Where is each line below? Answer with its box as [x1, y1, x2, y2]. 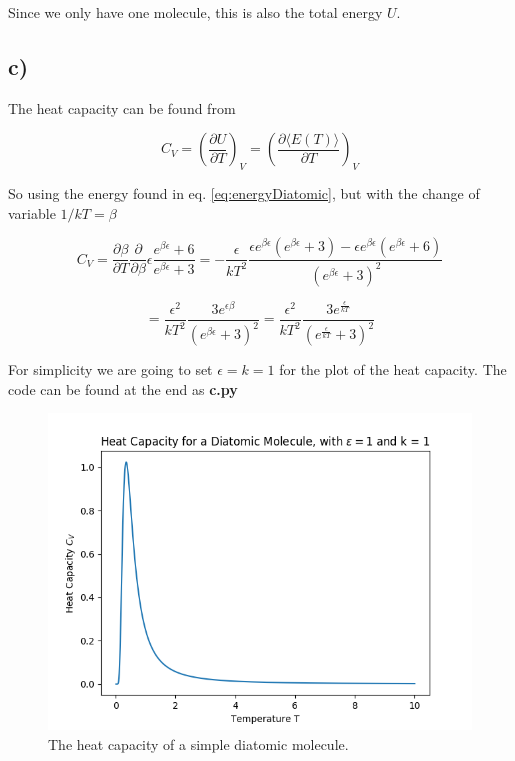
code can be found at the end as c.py [8, 378, 238, 399]
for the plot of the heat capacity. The [279, 359, 507, 380]
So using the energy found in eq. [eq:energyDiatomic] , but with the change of [8, 183, 480, 204]
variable [8, 202, 56, 223]
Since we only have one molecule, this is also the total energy [8, 2, 383, 22]
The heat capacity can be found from [8, 97, 236, 118]
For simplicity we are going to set [8, 359, 213, 380]
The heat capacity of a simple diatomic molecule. [48, 733, 349, 754]
